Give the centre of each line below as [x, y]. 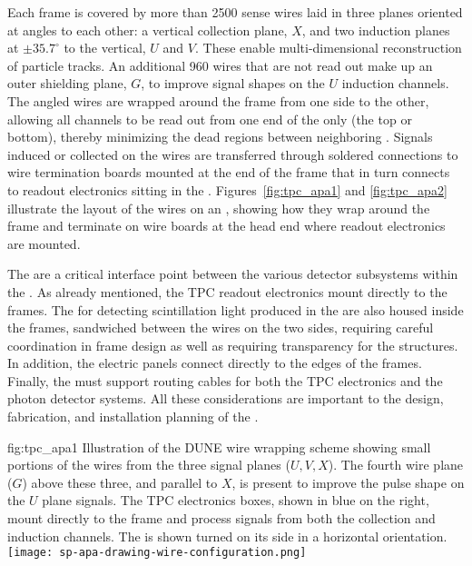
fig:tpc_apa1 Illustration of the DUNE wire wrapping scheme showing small [219, 447]
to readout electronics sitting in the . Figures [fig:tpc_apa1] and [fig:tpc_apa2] [227, 189]
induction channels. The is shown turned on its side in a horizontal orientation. [227, 536]
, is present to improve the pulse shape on [348, 482]
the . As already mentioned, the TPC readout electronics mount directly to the [227, 291]
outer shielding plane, [67, 83]
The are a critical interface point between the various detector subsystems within [233, 274]
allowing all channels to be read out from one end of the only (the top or [210, 119]
